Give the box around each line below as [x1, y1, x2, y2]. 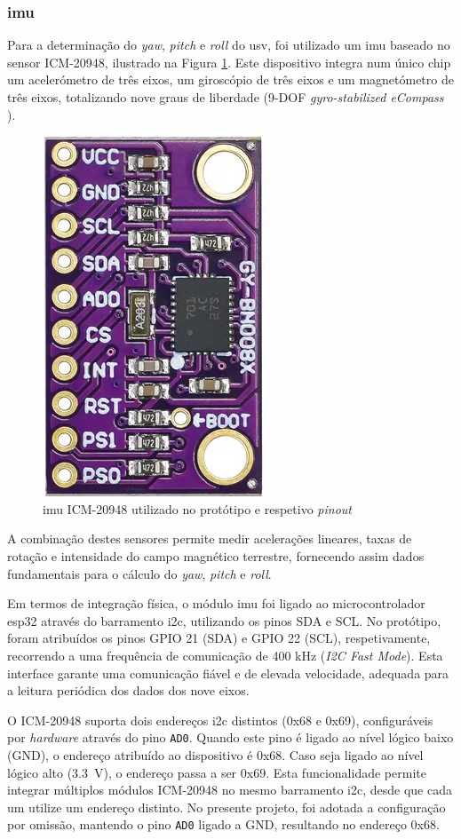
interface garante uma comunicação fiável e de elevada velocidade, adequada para [7, 663, 449, 682]
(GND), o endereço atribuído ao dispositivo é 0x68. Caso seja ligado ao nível [7, 745, 424, 764]
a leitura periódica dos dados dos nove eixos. [7, 681, 250, 700]
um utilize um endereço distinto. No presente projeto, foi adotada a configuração [7, 797, 446, 816]
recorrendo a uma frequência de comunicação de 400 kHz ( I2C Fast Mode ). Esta [7, 645, 443, 664]
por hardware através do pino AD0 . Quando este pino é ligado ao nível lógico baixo [7, 728, 454, 747]
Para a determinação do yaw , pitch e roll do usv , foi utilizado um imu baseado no [7, 36, 450, 54]
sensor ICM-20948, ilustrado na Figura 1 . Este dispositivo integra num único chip [7, 52, 451, 71]
